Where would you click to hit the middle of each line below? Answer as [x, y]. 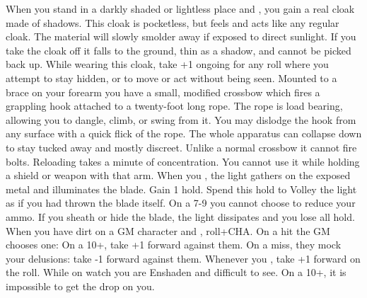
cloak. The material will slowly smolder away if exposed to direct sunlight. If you [181, 36]
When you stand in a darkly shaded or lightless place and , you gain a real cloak [180, 8]
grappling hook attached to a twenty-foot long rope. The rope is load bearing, [174, 106]
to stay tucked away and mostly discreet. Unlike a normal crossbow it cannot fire [181, 147]
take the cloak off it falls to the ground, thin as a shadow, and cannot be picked [179, 50]
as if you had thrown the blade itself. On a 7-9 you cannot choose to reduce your [181, 203]
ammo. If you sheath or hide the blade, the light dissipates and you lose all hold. [180, 216]
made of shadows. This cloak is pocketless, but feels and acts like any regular [173, 22]
